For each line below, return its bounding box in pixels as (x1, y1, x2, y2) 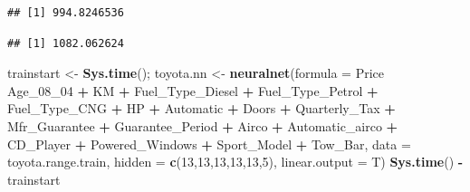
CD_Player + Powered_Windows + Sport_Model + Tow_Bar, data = (7, 134, 411, 153)
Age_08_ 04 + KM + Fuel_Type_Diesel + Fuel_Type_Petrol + (7, 81, 379, 100)
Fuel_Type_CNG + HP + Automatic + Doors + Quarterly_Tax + (7, 99, 396, 118)
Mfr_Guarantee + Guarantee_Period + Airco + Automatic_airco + (7, 116, 398, 135)
